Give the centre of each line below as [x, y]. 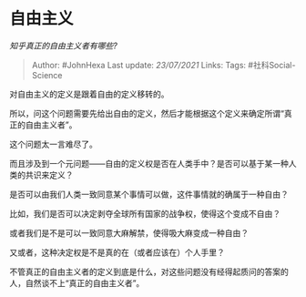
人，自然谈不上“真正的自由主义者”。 [77, 282]
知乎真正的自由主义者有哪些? [64, 46]
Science [47, 75]
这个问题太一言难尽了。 [53, 144]
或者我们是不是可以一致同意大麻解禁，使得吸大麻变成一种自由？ [129, 232]
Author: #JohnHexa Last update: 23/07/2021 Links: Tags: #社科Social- [163, 65]
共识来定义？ [49, 175]
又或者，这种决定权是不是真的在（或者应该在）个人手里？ [117, 252]
